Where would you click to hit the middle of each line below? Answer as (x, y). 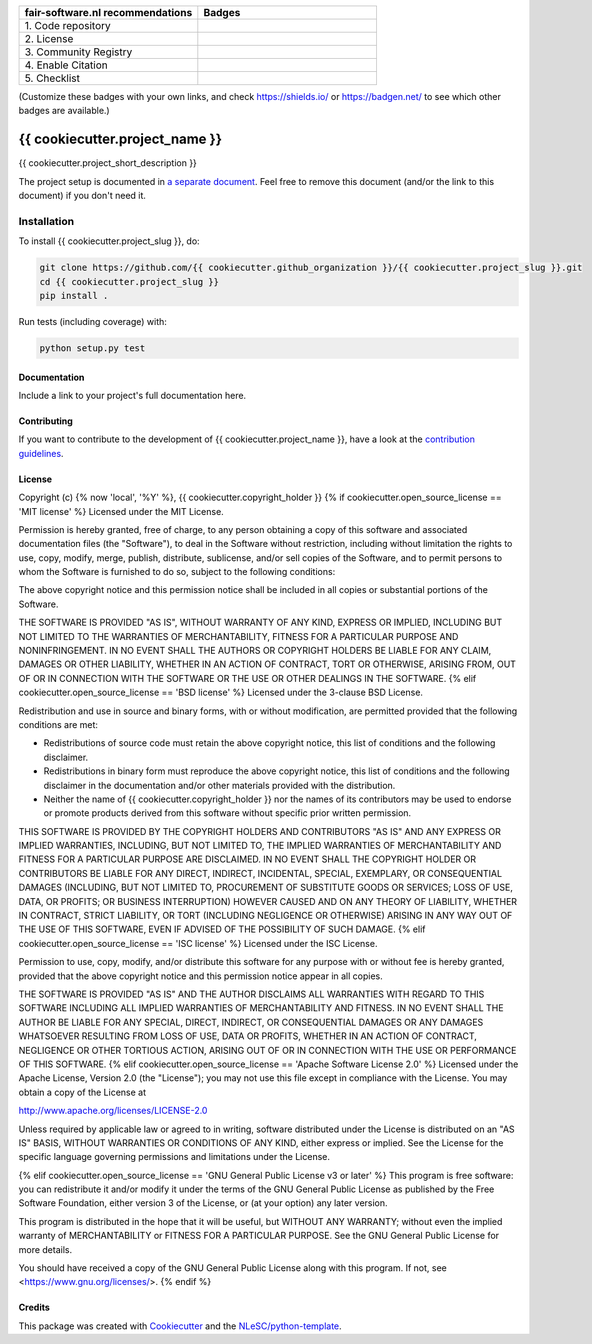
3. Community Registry (78, 52)
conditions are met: (58, 724)
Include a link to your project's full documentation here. (132, 395)
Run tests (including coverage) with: (92, 321)
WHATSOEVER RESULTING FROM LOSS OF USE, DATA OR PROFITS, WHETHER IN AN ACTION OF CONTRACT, (247, 1036)
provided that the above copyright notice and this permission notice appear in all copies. (201, 976)
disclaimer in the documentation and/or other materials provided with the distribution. (219, 785)
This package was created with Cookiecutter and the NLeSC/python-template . (180, 1326)
